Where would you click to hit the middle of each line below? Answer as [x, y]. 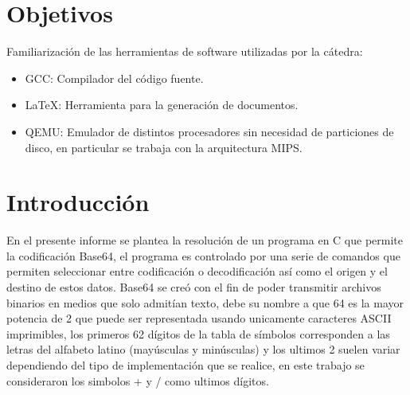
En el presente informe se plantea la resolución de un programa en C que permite [205, 240]
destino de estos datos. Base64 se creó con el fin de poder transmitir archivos [194, 287]
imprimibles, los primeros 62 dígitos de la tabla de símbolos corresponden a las [198, 333]
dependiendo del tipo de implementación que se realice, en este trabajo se [185, 364]
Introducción [78, 202]
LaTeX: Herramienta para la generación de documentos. [162, 105]
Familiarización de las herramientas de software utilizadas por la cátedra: [185, 51]
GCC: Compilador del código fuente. [114, 78]
